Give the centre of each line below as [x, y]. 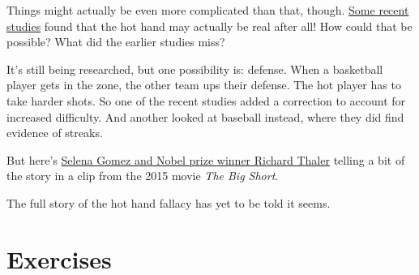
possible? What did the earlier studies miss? [116, 42]
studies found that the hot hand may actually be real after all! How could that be [209, 26]
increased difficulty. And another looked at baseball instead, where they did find [205, 116]
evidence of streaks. [55, 133]
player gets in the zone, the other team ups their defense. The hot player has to [204, 85]
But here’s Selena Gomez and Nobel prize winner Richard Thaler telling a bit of [206, 159]
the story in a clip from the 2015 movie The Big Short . [143, 176]
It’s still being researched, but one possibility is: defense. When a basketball [195, 69]
